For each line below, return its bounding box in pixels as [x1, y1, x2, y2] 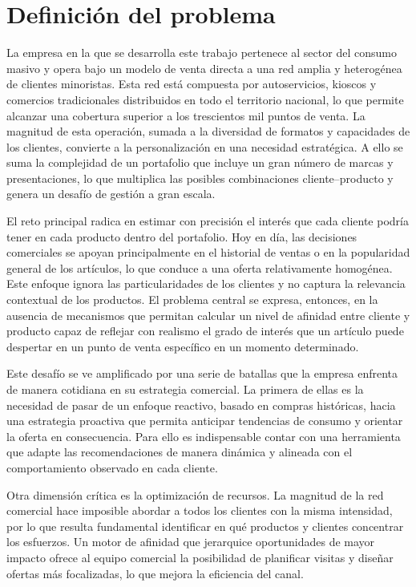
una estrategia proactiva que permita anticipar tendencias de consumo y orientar [6, 412, 403, 429]
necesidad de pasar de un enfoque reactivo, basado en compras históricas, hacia [6, 396, 396, 413]
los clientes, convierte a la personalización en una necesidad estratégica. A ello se [6, 138, 403, 155]
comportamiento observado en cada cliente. [6, 459, 218, 476]
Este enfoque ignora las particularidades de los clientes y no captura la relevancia [6, 275, 406, 292]
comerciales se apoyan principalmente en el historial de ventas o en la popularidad [6, 244, 410, 261]
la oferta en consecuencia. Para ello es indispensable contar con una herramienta [6, 427, 401, 444]
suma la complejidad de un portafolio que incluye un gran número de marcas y [6, 154, 394, 171]
